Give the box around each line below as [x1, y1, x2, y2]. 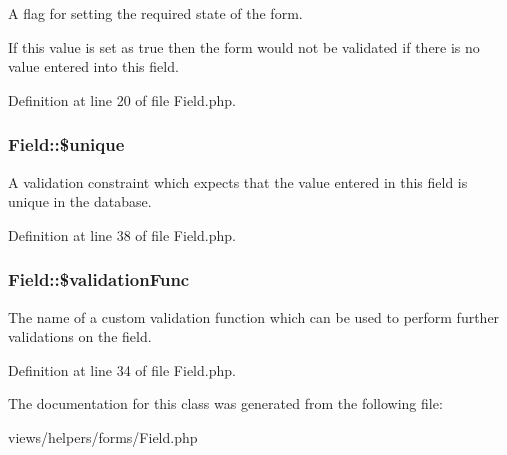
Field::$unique [8, 132, 125, 157]
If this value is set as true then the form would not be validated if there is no [8, 36, 480, 57]
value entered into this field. [8, 56, 179, 77]
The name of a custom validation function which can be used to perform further [8, 306, 500, 327]
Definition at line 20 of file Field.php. [8, 89, 236, 110]
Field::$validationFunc [8, 267, 190, 292]
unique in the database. [8, 191, 152, 212]
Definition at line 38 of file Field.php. [8, 224, 236, 245]
